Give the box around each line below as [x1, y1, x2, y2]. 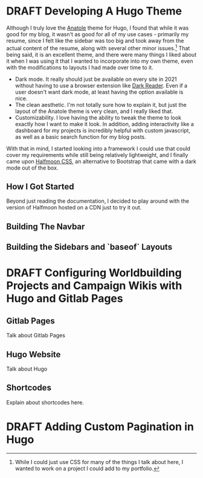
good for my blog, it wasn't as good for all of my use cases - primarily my [6, 30, 189, 37]
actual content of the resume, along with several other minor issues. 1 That [6, 43, 190, 52]
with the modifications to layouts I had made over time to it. [6, 63, 153, 71]
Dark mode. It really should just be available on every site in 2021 [14, 75, 177, 83]
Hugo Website [6, 349, 61, 360]
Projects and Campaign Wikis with [6, 279, 182, 293]
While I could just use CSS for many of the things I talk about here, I [14, 458, 183, 465]
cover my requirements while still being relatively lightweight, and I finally [6, 151, 188, 158]
